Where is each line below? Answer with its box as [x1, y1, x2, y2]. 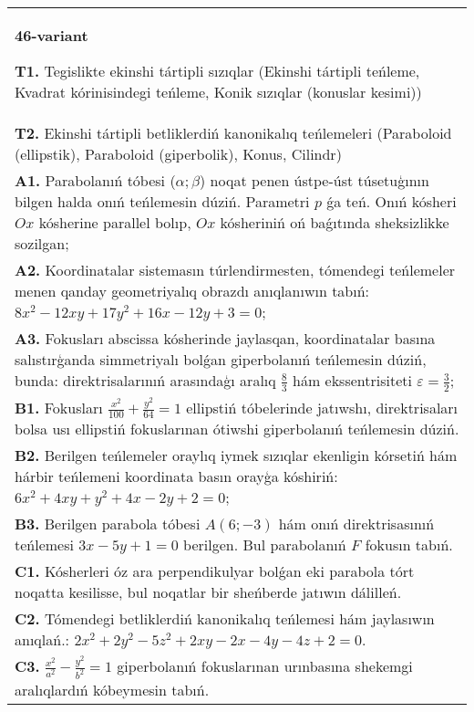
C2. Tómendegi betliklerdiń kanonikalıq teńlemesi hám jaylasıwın [15, 608, 435, 630]
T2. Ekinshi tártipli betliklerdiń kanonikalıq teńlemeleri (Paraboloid [15, 122, 452, 143]
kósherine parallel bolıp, [38, 212, 191, 233]
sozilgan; [15, 233, 69, 254]
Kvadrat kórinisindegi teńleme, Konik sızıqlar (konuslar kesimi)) [15, 81, 422, 102]
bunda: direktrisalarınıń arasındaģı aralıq [15, 370, 276, 391]
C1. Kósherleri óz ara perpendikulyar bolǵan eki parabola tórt [15, 560, 415, 582]
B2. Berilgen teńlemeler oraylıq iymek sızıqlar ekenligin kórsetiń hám [15, 445, 458, 466]
